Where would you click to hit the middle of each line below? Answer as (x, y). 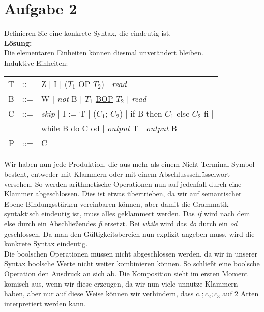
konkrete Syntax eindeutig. (46, 244)
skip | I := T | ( (69, 113)
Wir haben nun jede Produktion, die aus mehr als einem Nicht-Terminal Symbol (129, 164)
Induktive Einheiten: (36, 62)
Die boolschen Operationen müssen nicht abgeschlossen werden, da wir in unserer (131, 253)
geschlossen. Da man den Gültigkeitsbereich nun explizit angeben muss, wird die (129, 233)
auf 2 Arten (241, 293)
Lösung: (18, 42)
